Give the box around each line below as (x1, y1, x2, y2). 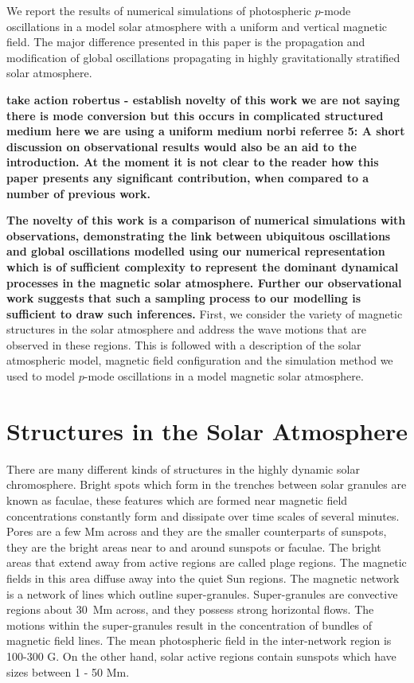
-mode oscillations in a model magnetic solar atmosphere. (84, 368, 364, 384)
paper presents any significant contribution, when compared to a (6, 169, 369, 185)
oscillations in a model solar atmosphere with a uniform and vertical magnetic (6, 18, 388, 34)
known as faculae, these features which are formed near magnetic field (6, 491, 348, 508)
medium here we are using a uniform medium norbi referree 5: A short (6, 123, 405, 139)
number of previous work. (6, 185, 150, 201)
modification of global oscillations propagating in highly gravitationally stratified (6, 49, 400, 65)
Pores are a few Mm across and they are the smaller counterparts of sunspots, (6, 523, 387, 540)
